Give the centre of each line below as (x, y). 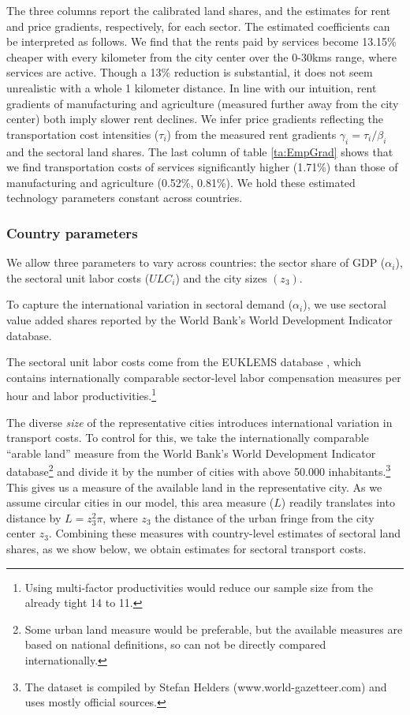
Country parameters (72, 232)
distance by (34, 517)
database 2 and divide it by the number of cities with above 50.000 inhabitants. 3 (199, 470)
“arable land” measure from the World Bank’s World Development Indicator (191, 453)
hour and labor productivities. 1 (82, 394)
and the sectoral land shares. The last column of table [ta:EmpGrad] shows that (200, 151)
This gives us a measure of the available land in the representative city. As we (194, 487)
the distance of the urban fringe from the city (265, 517)
